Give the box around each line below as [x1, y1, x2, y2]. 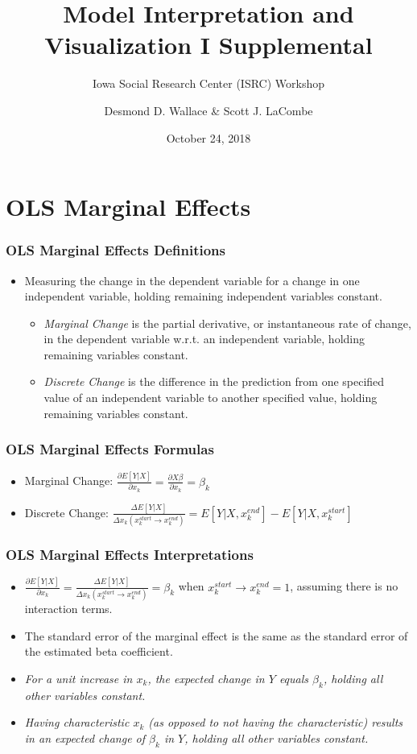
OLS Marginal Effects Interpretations [6, 545, 254, 565]
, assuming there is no [290, 578, 398, 594]
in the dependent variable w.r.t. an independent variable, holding [43, 330, 365, 347]
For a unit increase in [24, 669, 133, 686]
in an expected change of [24, 729, 146, 746]
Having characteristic [24, 714, 130, 731]
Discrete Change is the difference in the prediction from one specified [43, 373, 385, 390]
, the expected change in [147, 669, 265, 686]
